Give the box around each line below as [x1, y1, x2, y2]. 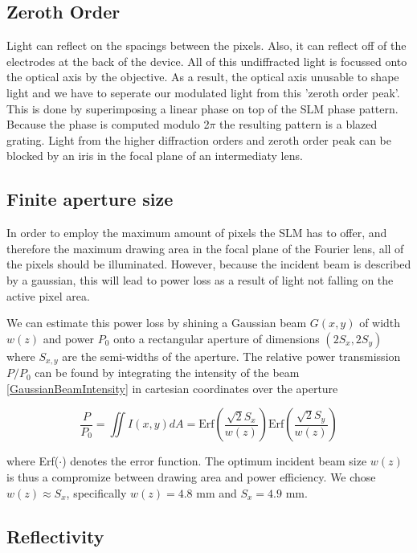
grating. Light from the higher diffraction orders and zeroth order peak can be [6, 131, 391, 148]
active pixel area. [6, 287, 90, 304]
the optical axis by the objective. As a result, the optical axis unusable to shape [6, 68, 399, 85]
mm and [196, 484, 237, 501]
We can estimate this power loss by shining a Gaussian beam [6, 314, 307, 331]
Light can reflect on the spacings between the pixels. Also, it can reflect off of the [6, 37, 407, 54]
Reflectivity [6, 523, 104, 548]
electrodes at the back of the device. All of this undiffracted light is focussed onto [6, 52, 407, 69]
